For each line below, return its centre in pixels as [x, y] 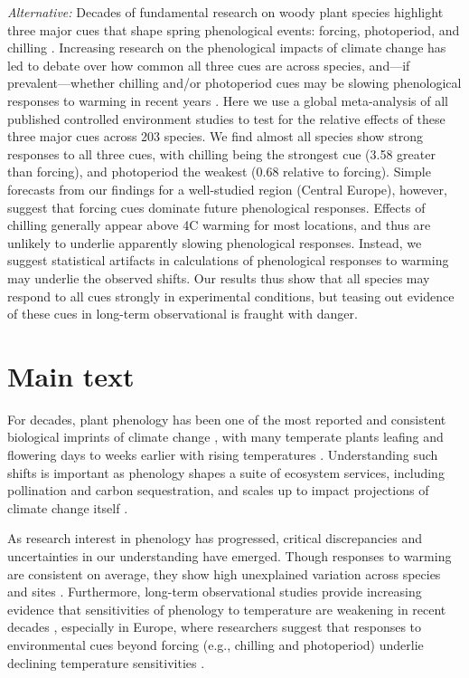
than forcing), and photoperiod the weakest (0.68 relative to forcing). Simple [219, 172]
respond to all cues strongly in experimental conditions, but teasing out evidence [231, 296]
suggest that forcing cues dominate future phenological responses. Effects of [216, 207]
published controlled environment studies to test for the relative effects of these [226, 118]
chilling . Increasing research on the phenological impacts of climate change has [227, 48]
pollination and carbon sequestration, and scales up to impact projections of [218, 490]
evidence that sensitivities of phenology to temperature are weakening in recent [227, 609]
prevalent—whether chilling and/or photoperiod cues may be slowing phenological [234, 83]
